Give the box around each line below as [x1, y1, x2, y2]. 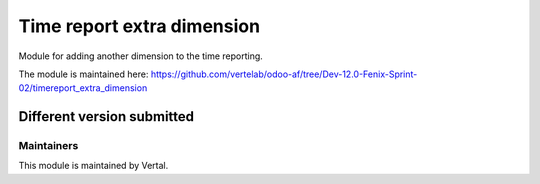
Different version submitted [18, 108, 195, 125]
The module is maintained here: [18, 68, 149, 80]
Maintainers [18, 139, 79, 153]
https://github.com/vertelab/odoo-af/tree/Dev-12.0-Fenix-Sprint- [150, 68, 418, 80]
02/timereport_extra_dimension [18, 82, 148, 94]
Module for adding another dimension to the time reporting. [18, 50, 264, 62]
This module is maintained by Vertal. [18, 160, 169, 172]
